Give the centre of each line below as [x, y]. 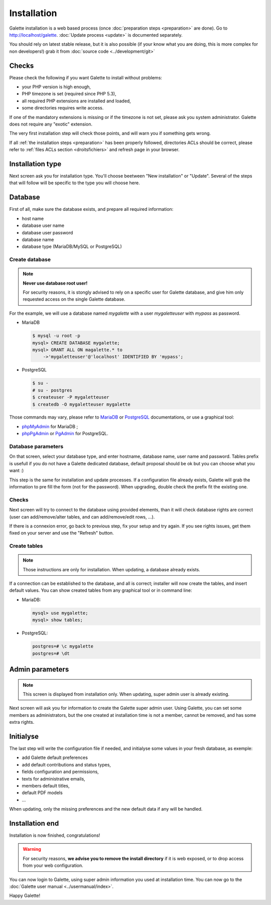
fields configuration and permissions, [60, 772]
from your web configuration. [53, 865]
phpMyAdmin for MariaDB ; [50, 426]
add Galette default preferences [55, 757]
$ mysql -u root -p [56, 336]
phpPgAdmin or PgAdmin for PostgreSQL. [65, 434]
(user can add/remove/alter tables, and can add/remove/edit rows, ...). [82, 516]
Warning [32, 849]
